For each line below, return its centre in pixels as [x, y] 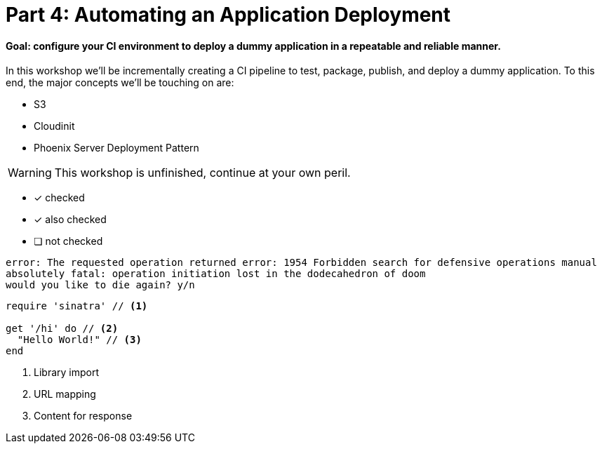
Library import [66, 373]
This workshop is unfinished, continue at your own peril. [202, 173]
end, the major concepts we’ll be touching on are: [120, 83]
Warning [30, 173]
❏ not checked [68, 241]
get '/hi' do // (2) [62, 329]
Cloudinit [54, 126]
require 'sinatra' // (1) [77, 306]
